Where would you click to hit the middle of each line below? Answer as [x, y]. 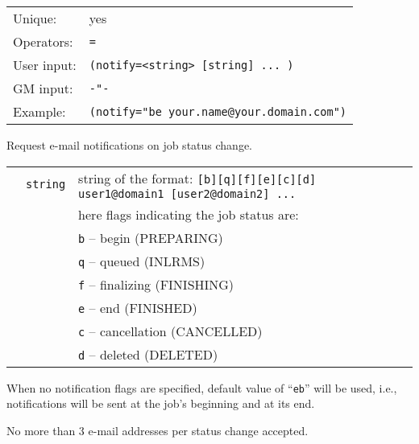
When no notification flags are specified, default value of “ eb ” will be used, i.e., [202, 387]
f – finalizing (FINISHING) [156, 284]
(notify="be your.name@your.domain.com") [218, 111]
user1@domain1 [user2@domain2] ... [187, 193]
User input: [45, 65]
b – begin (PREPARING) [151, 237]
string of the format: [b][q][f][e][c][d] [197, 178]
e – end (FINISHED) [138, 307]
